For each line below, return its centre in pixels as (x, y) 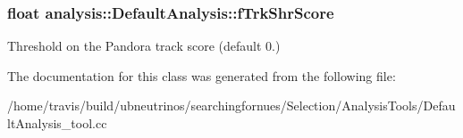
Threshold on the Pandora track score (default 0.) (144, 46)
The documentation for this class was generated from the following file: (202, 75)
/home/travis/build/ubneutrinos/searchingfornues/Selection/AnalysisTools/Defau (231, 106)
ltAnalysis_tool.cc (57, 123)
